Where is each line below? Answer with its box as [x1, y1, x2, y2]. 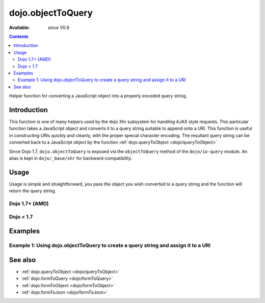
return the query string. [9, 188, 56, 194]
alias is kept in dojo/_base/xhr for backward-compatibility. [9, 155, 132, 161]
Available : [9, 25, 30, 30]
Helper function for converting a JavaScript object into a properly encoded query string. [9, 93, 187, 99]
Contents [9, 33, 29, 39]
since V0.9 [48, 25, 70, 30]
